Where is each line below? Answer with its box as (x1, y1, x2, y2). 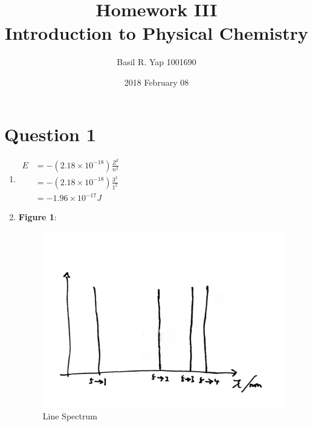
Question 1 (4, 121, 96, 146)
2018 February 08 (124, 75, 189, 88)
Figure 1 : (18, 211, 57, 223)
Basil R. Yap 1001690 (117, 56, 196, 68)
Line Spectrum (42, 409, 97, 422)
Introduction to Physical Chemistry (4, 21, 308, 45)
